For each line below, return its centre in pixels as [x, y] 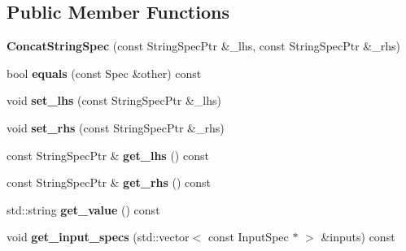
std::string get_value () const [83, 209]
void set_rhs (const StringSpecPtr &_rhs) [116, 127]
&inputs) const [358, 237]
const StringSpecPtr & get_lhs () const [108, 155]
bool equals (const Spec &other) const [104, 73]
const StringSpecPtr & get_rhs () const [109, 182]
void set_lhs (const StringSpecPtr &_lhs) [114, 100]
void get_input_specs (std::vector [98, 237]
